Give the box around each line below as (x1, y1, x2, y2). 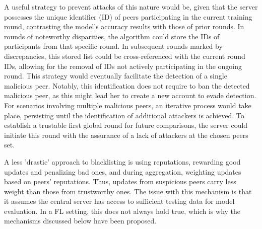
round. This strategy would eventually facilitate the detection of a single (4, 70, 227, 81)
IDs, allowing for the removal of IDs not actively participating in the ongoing (4, 60, 242, 71)
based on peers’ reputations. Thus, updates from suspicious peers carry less (4, 176, 236, 187)
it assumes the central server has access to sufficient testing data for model (4, 196, 235, 206)
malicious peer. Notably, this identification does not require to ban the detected (4, 80, 250, 91)
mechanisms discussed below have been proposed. (4, 215, 157, 226)
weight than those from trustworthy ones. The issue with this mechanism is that (4, 186, 252, 196)
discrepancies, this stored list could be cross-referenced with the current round (4, 50, 245, 61)
